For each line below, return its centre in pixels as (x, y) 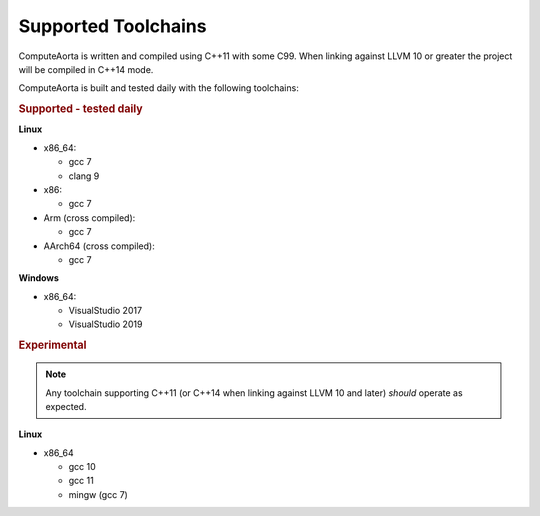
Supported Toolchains (112, 26)
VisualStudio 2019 (105, 324)
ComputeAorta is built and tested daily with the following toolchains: (158, 88)
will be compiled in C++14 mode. (86, 69)
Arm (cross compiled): (89, 217)
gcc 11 (81, 481)
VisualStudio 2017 (105, 311)
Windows (38, 278)
